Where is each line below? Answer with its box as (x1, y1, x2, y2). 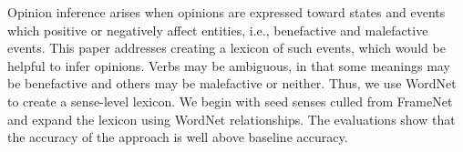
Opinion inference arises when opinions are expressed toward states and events (7, 3, 446, 21)
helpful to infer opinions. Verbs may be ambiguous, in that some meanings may (7, 56, 450, 75)
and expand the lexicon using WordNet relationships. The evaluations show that (7, 109, 456, 128)
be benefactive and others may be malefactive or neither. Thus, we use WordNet (7, 74, 457, 93)
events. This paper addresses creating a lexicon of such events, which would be (7, 38, 446, 57)
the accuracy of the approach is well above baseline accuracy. (7, 127, 348, 147)
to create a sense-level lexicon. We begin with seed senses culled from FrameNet (7, 91, 453, 110)
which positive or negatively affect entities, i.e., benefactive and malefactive (7, 20, 428, 39)
